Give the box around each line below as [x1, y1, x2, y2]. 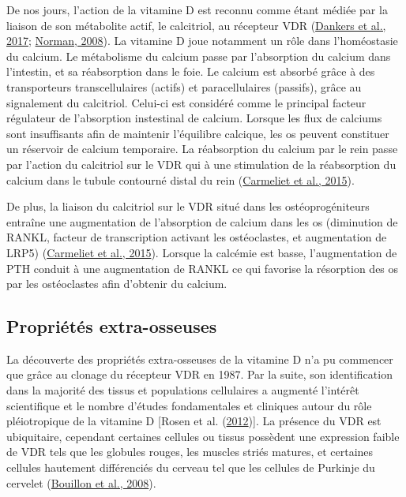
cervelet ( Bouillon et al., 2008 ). [6, 474, 156, 491]
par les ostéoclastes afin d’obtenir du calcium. [6, 275, 227, 292]
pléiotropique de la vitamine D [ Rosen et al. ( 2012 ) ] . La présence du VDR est [6, 413, 382, 429]
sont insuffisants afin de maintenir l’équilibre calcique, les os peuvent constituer [6, 125, 389, 141]
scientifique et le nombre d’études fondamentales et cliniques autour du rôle [6, 397, 372, 413]
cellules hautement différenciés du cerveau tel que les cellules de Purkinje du [6, 459, 375, 476]
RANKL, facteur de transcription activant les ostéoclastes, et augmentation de [6, 229, 387, 245]
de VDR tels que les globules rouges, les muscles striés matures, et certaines [6, 443, 374, 460]
